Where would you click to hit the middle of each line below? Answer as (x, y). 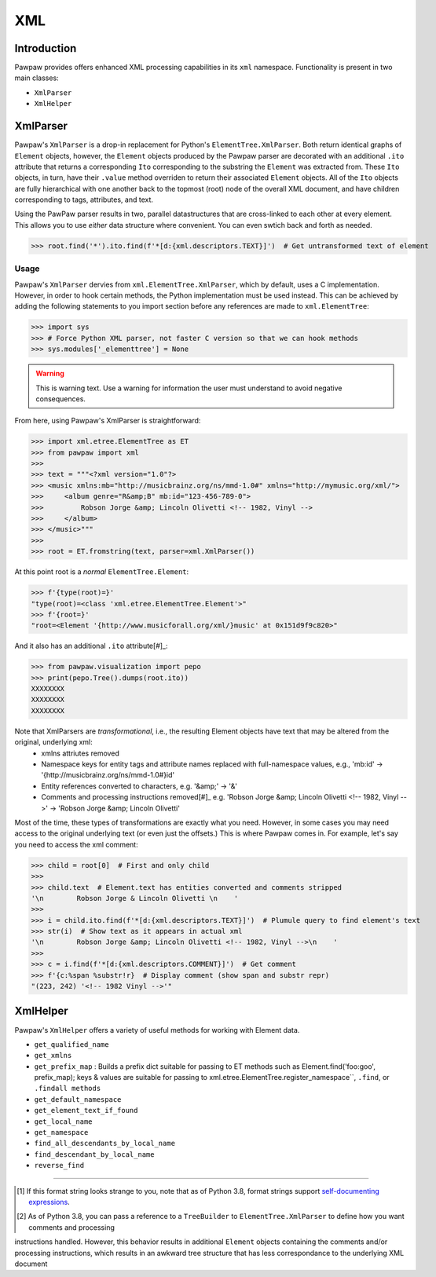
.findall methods (68, 1089)
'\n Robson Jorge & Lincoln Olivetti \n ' (135, 898)
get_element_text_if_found (86, 1111)
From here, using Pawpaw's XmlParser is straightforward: (108, 421)
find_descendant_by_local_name (94, 1154)
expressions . (49, 1202)
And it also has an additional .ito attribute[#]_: (91, 646)
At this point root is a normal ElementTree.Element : (102, 572)
